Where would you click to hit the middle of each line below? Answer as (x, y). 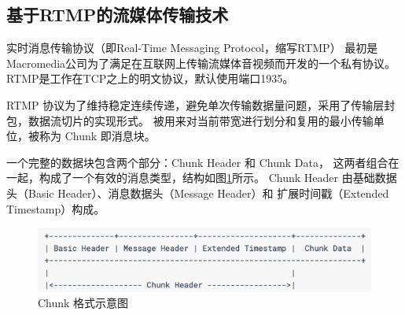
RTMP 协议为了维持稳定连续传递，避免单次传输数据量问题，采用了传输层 (195, 104)
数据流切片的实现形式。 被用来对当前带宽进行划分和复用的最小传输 (201, 120)
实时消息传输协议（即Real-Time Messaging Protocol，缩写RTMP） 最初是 (192, 48)
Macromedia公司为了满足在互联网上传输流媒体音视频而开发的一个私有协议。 (201, 63)
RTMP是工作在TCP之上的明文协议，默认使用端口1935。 (150, 78)
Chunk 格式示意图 (83, 303)
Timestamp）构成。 (56, 208)
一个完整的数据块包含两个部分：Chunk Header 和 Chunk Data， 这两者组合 (197, 162)
